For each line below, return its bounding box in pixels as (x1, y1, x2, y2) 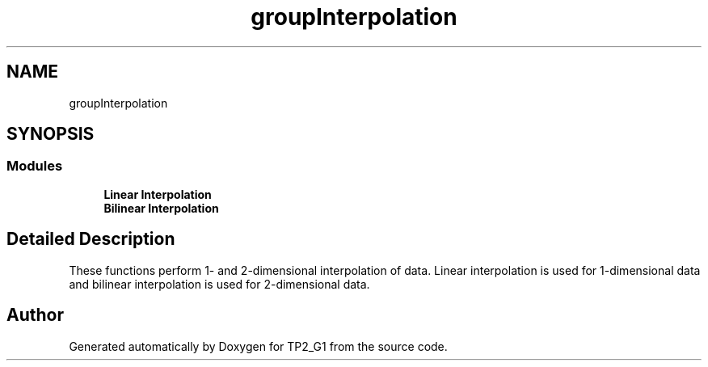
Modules (6, 158, 63, 175)
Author (6, 305, 64, 326)
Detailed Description (6, 229, 175, 250)
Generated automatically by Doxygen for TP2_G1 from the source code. (69, 339, 448, 353)
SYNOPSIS (6, 124, 95, 145)
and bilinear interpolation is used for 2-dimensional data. (69, 276, 370, 291)
